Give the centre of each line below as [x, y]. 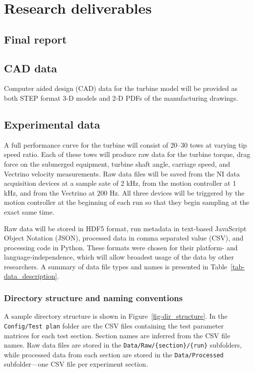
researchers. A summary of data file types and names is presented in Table [116, 266]
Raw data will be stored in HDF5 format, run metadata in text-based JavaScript [125, 228]
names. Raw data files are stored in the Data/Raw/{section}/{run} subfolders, [123, 345]
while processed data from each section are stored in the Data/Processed [114, 354]
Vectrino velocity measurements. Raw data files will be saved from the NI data [122, 173]
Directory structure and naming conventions [93, 297]
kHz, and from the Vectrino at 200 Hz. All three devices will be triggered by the [124, 192]
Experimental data [52, 124]
